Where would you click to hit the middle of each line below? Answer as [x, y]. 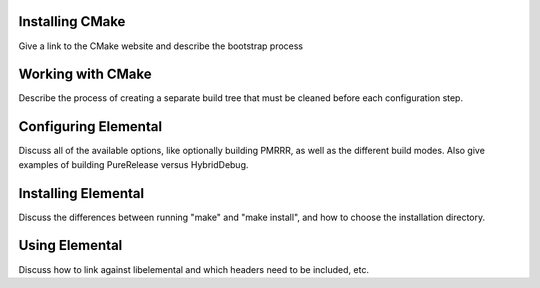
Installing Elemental [81, 193]
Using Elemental [70, 245]
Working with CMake [85, 74]
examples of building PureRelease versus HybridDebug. [133, 164]
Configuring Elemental [90, 126]
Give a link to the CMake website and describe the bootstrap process [161, 46]
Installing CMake [72, 21]
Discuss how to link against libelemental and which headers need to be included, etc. [194, 269]
